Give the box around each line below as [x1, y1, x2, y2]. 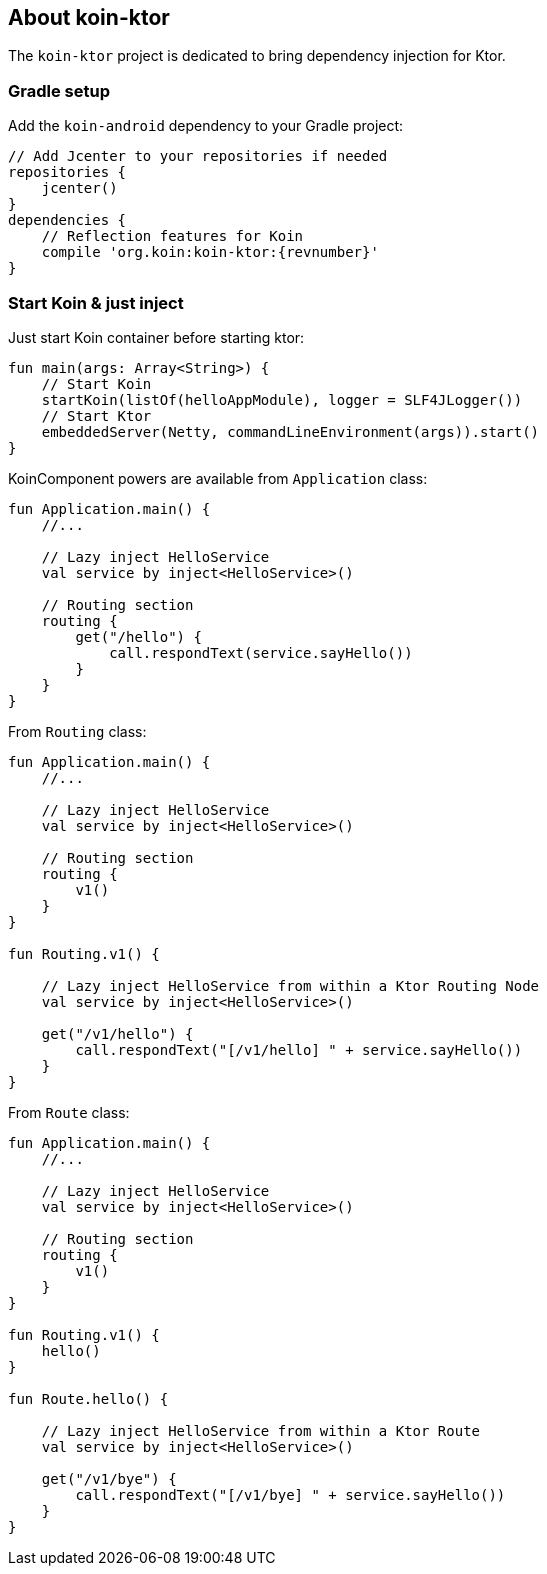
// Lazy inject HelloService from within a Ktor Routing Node [41, 977, 540, 994]
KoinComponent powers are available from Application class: [8, 469, 428, 487]
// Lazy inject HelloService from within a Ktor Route [41, 1422, 481, 1439]
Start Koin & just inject [8, 292, 184, 313]
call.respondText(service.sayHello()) [109, 644, 413, 661]
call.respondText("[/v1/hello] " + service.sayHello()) [75, 1041, 523, 1058]
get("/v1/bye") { [41, 1470, 177, 1487]
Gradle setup [8, 80, 110, 101]
